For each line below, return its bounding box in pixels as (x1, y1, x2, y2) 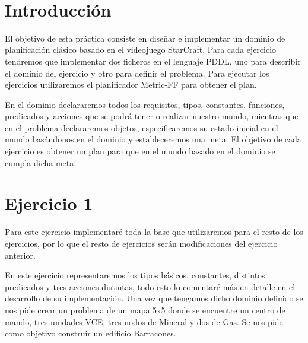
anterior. (5, 249, 36, 261)
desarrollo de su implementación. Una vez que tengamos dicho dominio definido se (5, 292, 303, 304)
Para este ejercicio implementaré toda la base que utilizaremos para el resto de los (5, 226, 303, 238)
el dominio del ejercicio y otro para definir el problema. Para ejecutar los (5, 66, 269, 79)
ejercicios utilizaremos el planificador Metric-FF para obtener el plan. (5, 78, 257, 91)
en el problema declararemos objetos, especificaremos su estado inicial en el (5, 121, 278, 134)
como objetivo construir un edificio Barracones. (5, 327, 176, 339)
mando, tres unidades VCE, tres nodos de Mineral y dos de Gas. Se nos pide (5, 315, 283, 328)
